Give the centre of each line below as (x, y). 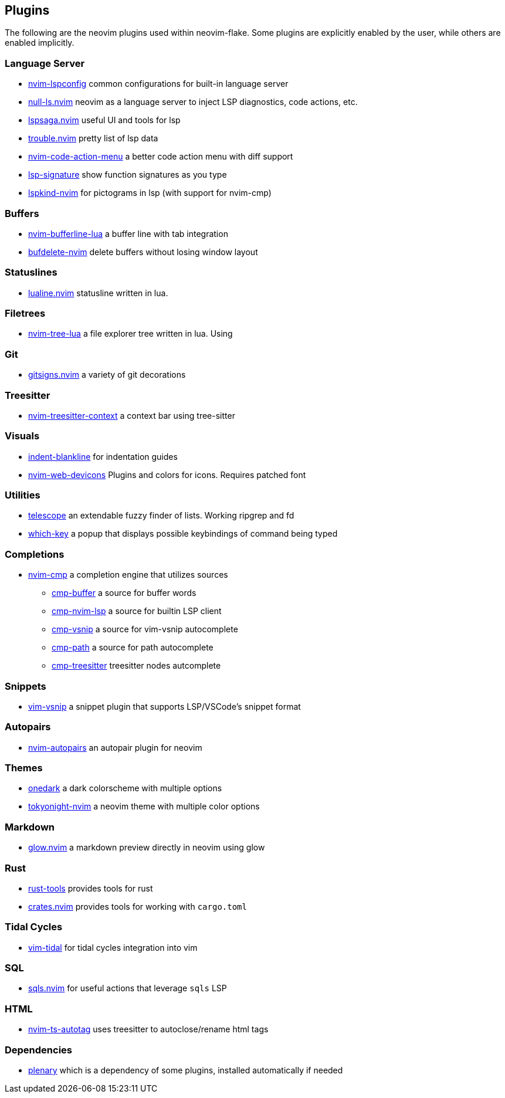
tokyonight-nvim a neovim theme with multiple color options (144, 806)
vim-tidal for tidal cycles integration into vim (113, 947)
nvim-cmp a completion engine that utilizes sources (128, 575)
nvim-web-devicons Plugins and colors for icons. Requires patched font (167, 475)
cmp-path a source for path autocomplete (133, 648)
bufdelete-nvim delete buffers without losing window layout (143, 252)
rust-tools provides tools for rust (91, 888)
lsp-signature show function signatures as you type (128, 175)
